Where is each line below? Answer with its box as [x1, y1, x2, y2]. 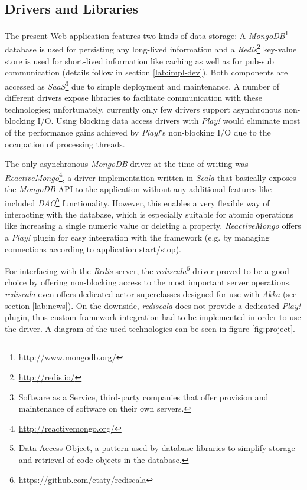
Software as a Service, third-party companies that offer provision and [18, 390, 269, 403]
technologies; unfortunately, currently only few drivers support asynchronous [5, 103, 282, 115]
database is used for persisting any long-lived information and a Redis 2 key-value [5, 41, 297, 55]
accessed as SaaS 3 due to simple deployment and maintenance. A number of [5, 78, 280, 92]
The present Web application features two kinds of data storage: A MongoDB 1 [5, 28, 289, 41]
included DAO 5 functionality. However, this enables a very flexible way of [5, 195, 270, 209]
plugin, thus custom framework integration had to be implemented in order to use [5, 311, 301, 323]
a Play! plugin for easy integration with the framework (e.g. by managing [5, 231, 270, 243]
